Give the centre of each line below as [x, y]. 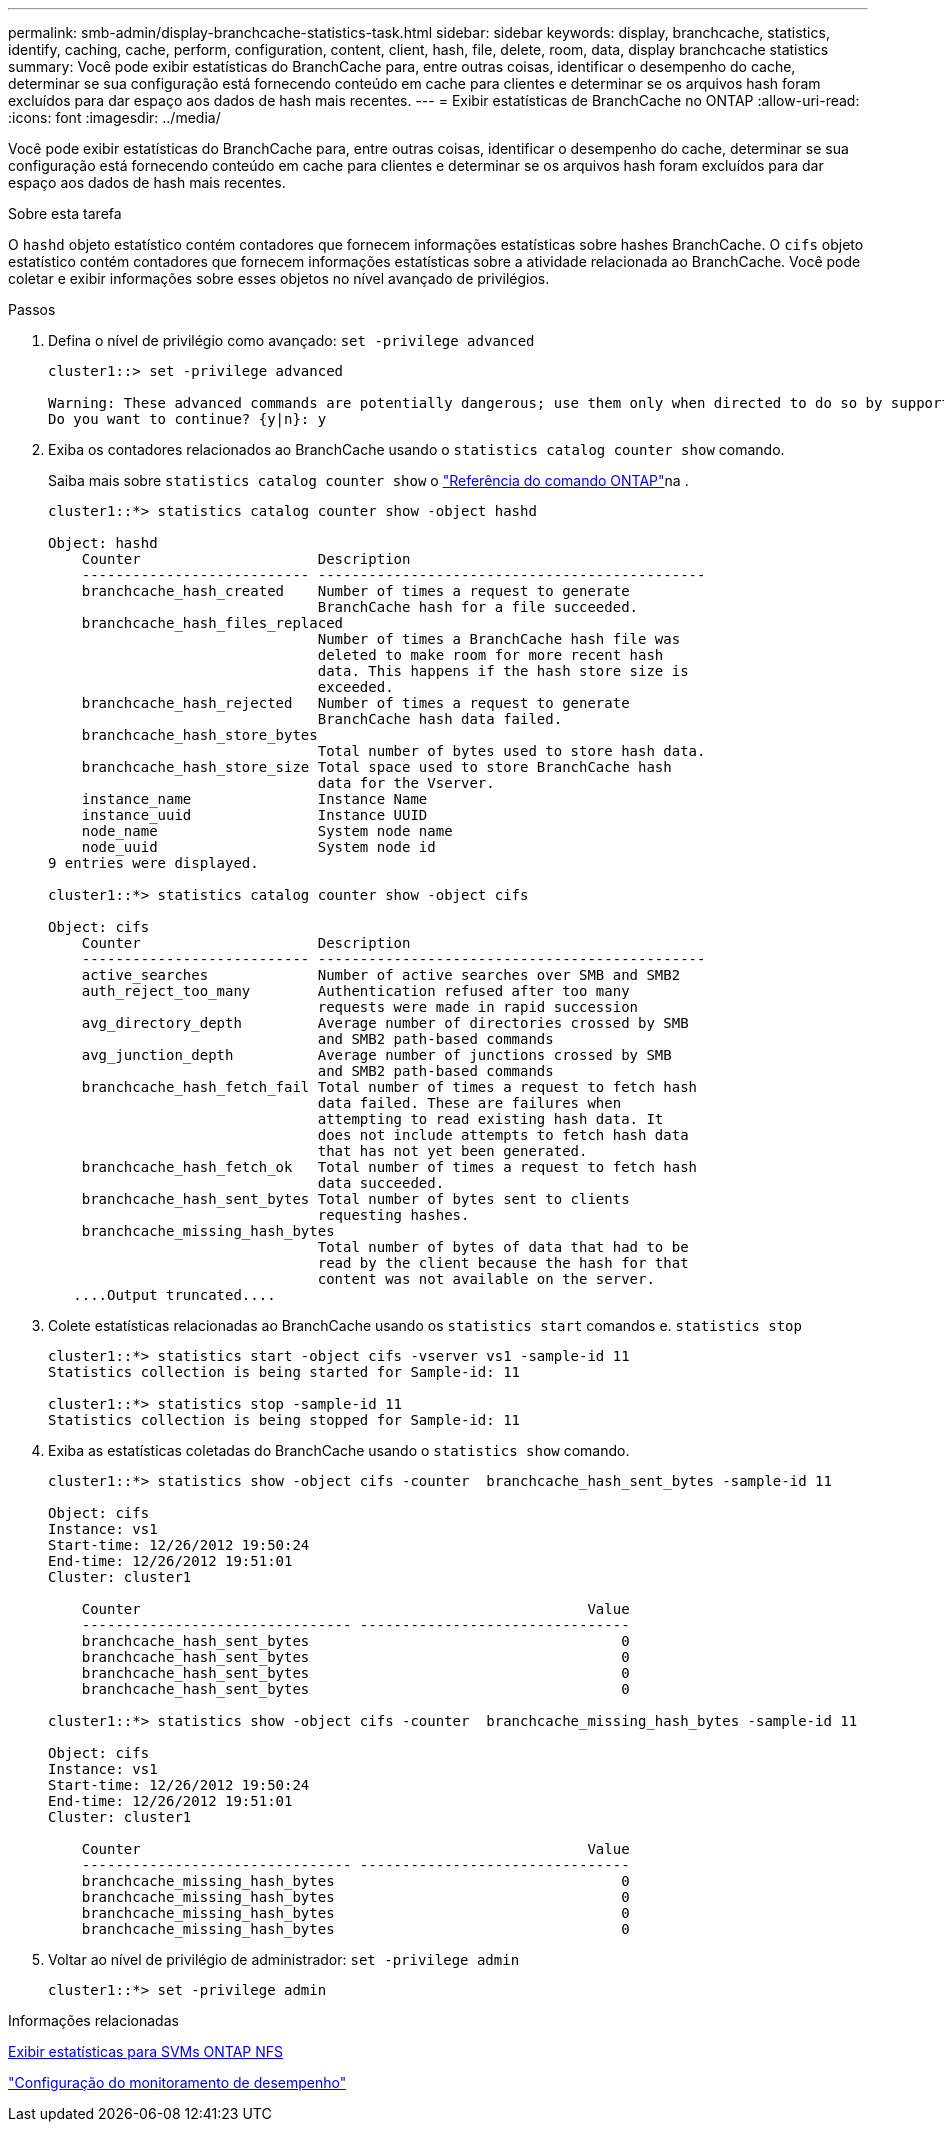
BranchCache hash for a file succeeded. [478, 607]
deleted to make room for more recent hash [490, 655]
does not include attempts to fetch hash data [503, 1135]
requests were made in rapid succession [478, 1007]
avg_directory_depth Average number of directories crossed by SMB [385, 1023]
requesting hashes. [393, 1215]
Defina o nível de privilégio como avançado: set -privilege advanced [291, 340]
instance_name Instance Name [254, 799]
